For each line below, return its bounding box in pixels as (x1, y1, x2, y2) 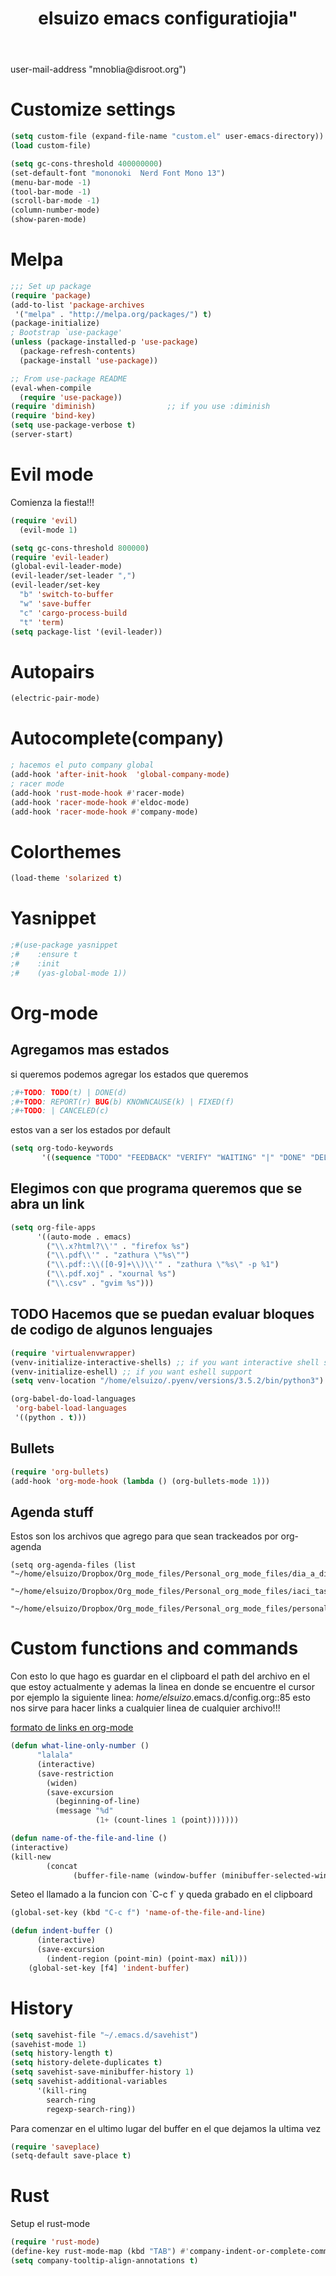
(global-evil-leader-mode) (10, 562, 123, 572)
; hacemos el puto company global (10, 760, 155, 771)
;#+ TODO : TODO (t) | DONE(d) (10, 1087, 128, 1097)
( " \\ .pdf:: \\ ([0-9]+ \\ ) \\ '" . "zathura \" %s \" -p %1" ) (46, 1260, 280, 1270)
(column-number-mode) (10, 205, 101, 216)
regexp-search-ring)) (46, 2104, 137, 2114)
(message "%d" (54, 1806, 114, 1816)
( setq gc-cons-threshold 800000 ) (10, 543, 150, 553)
